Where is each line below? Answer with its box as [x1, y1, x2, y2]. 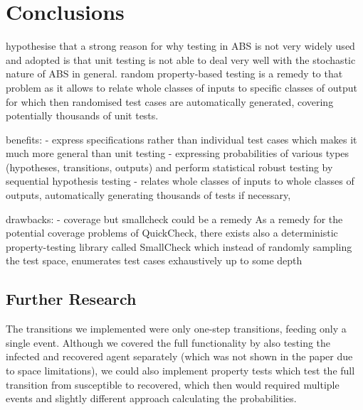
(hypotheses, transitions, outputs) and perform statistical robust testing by [6, 159, 333, 174]
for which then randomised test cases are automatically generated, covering [6, 94, 334, 109]
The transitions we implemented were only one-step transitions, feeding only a [6, 321, 347, 336]
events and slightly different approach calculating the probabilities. [6, 391, 297, 406]
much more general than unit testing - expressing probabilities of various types [6, 146, 349, 161]
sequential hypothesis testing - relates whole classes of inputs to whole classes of [6, 173, 354, 188]
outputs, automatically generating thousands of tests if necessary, [6, 188, 291, 203]
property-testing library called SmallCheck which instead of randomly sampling [6, 239, 352, 254]
